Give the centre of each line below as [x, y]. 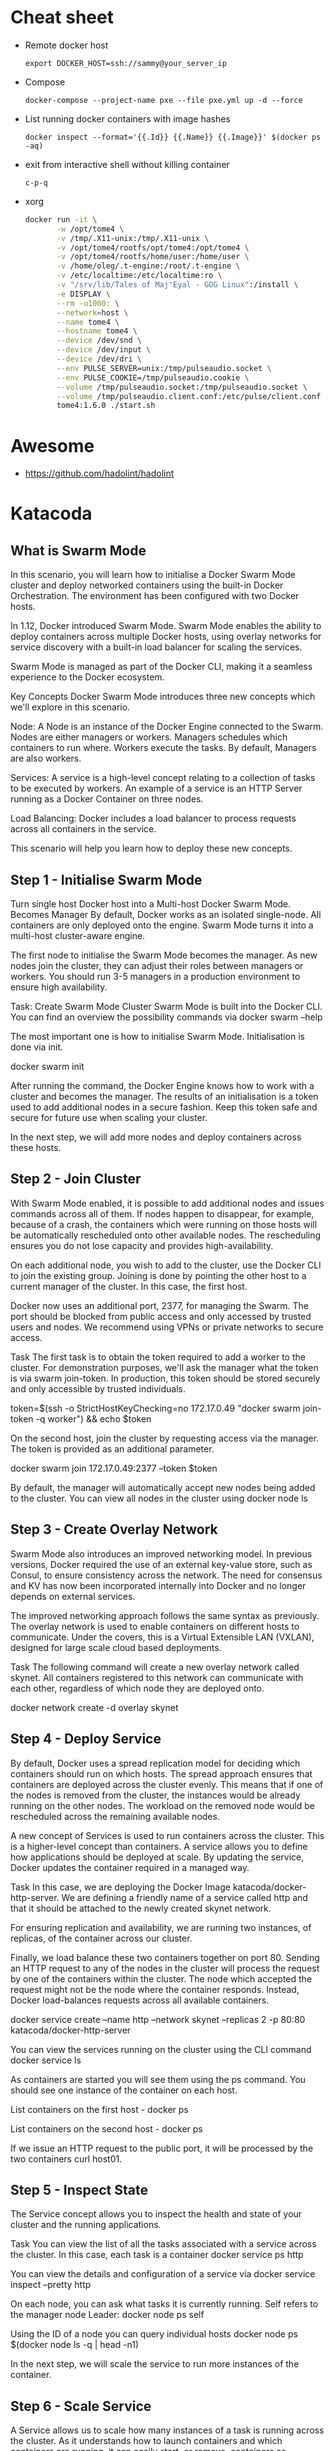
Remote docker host [66, 45]
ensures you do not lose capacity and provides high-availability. [142, 1245]
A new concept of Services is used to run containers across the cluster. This [167, 1835]
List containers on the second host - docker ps [106, 2128]
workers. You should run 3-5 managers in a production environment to [155, 977]
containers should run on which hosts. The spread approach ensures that [161, 1773]
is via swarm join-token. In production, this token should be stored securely [165, 1378]
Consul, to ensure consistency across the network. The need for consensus [166, 1575]
